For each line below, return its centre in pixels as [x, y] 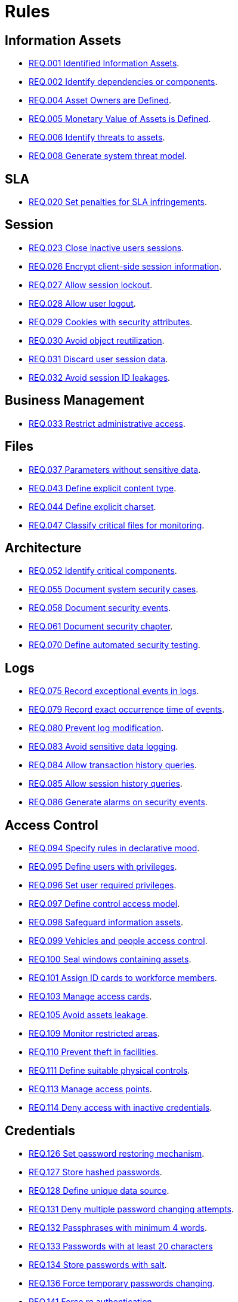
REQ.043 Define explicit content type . [103, 488]
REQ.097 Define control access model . [104, 904]
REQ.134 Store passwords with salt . [98, 1264]
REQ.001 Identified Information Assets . [104, 63]
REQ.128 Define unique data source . [99, 1190]
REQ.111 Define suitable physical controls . [109, 1071]
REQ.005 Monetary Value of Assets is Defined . [120, 119]
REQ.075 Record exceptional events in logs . [114, 691]
